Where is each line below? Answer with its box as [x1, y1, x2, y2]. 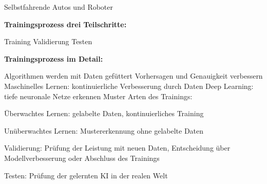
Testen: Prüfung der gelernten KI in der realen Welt [4, 170, 168, 180]
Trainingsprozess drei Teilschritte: [4, 19, 127, 29]
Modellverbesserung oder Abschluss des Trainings [4, 152, 160, 163]
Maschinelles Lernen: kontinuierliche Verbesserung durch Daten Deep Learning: [4, 80, 254, 91]
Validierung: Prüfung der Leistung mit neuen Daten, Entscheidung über [4, 142, 231, 153]
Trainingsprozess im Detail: [4, 53, 103, 64]
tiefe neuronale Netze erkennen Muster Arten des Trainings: [4, 90, 193, 101]
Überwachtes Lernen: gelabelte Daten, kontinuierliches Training [4, 108, 204, 119]
